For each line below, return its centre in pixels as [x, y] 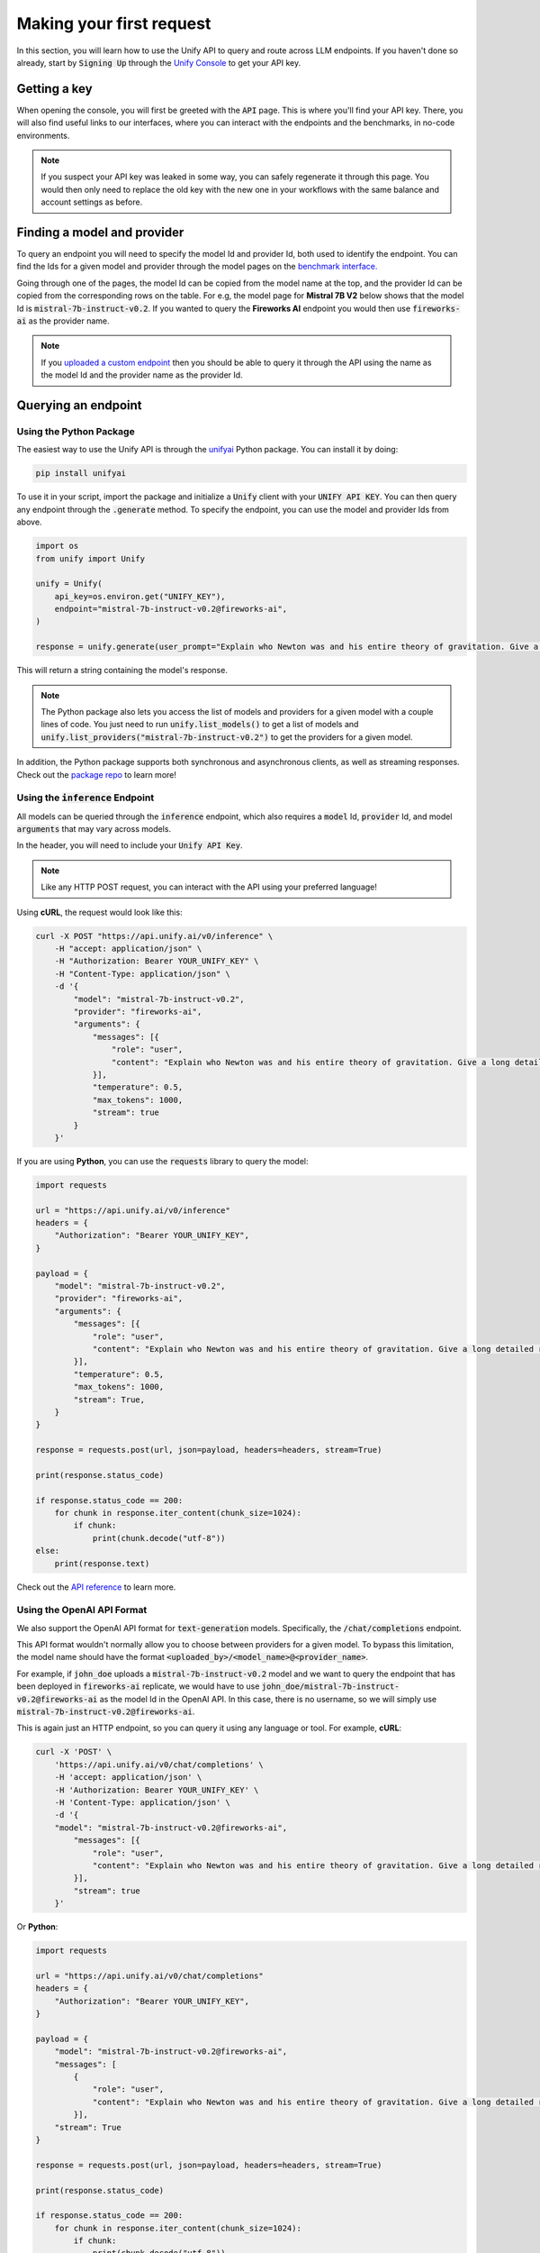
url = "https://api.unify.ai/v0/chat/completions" [150, 1975]
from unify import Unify [90, 558]
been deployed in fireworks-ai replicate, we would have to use [138, 1686]
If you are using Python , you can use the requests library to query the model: [162, 1161]
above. [29, 522]
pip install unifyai [81, 474]
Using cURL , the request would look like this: [100, 912]
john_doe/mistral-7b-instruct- [330, 1687]
